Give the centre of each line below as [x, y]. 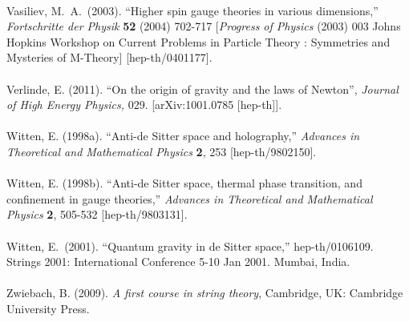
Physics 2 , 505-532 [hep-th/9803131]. [97, 214]
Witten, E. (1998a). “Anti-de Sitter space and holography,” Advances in [183, 136]
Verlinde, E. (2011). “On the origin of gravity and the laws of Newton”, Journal [202, 89]
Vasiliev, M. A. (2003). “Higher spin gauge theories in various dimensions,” [192, 10]
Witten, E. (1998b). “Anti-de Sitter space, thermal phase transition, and [184, 183]
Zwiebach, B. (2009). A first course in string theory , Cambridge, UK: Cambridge [205, 293]
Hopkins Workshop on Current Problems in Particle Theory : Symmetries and [198, 41]
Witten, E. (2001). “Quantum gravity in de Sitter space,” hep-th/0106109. [190, 246]
